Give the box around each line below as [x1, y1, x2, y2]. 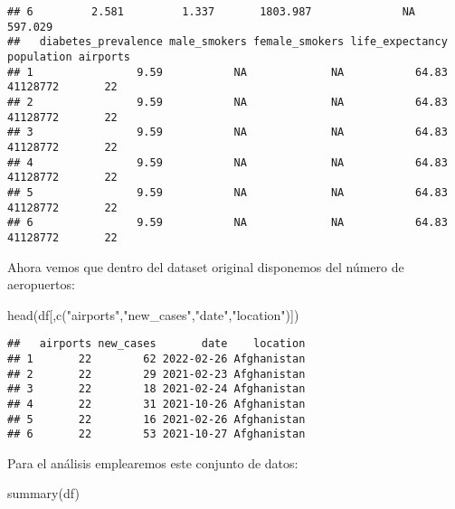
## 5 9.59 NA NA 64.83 [7, 185, 448, 199]
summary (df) [7, 484, 80, 503]
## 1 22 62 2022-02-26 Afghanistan [7, 352, 306, 365]
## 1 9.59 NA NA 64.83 [7, 65, 448, 79]
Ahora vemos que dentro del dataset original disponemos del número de [7, 257, 404, 276]
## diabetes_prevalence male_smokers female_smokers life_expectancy [7, 35, 448, 49]
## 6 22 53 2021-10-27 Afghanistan [7, 428, 306, 441]
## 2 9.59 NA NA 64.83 [7, 95, 448, 108]
